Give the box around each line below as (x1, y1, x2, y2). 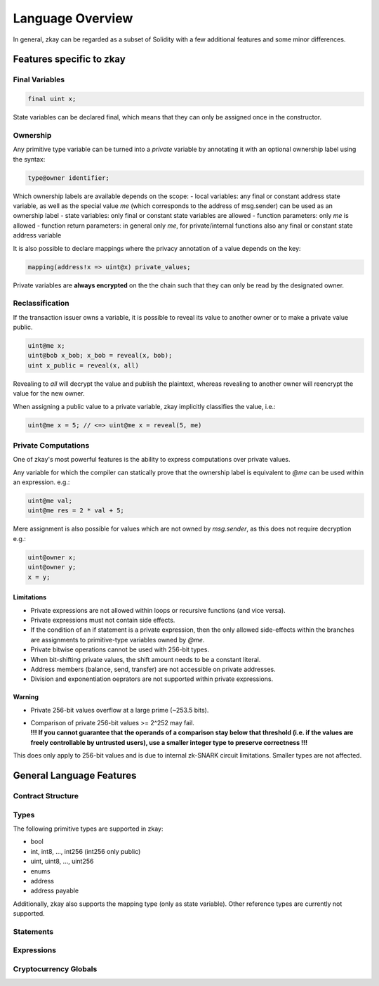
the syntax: (13, 155, 46, 163)
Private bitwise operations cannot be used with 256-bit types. (30, 645, 210, 654)
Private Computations (13, 440, 90, 450)
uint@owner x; (27, 553, 77, 562)
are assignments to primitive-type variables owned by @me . (30, 635, 205, 644)
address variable (13, 231, 62, 240)
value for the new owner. (13, 389, 85, 398)
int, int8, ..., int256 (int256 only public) (30, 847, 141, 855)
